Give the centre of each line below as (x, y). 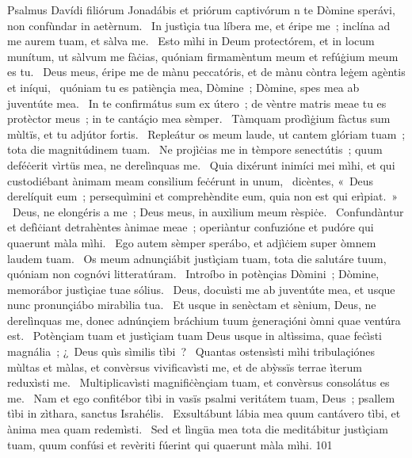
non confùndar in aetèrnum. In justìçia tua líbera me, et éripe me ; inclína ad (199, 25)
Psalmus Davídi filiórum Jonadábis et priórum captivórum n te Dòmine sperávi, (201, 10)
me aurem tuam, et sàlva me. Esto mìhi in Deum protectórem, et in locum (191, 41)
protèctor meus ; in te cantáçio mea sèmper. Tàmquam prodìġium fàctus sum (199, 118)
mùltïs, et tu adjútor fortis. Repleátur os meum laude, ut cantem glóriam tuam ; (206, 134)
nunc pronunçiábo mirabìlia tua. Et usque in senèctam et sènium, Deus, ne (192, 305)
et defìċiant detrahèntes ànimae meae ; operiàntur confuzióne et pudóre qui (191, 227)
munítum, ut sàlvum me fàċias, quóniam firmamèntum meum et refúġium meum (203, 56)
